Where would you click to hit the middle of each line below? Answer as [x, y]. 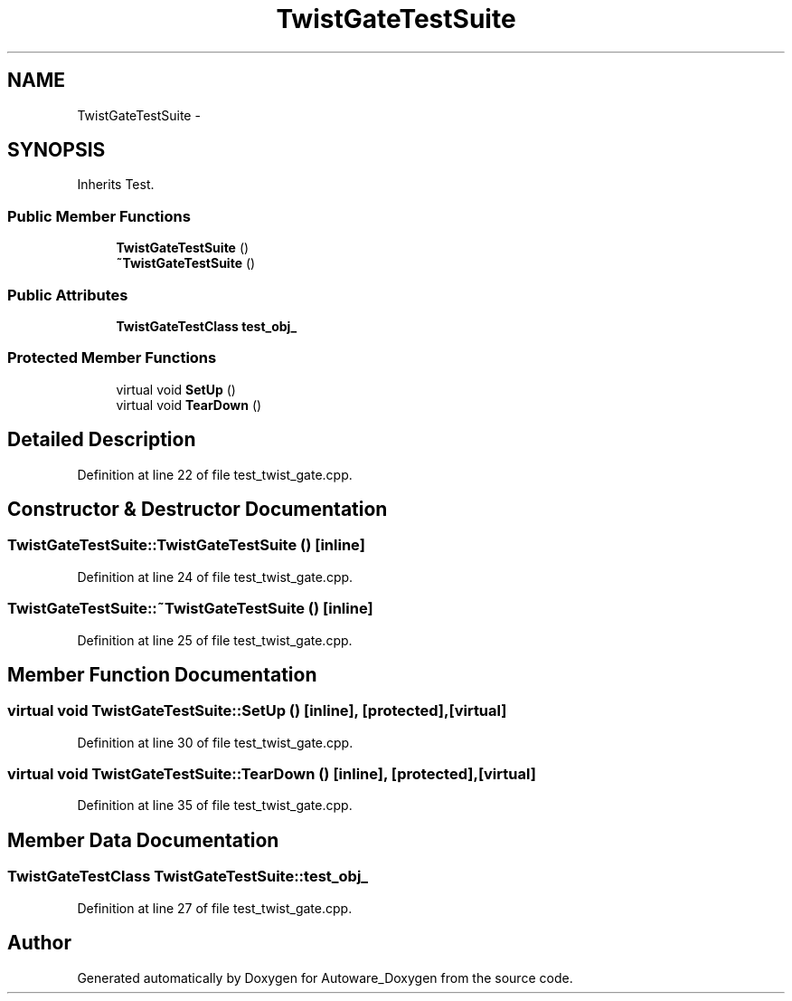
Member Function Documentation [162, 674]
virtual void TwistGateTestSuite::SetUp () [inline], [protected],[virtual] [257, 711]
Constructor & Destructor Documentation [198, 509]
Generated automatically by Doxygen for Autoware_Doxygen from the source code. [325, 977]
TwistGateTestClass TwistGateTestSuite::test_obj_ [188, 877]
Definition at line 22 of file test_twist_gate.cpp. [215, 474]
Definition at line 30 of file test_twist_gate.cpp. [215, 742]
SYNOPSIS [57, 150]
